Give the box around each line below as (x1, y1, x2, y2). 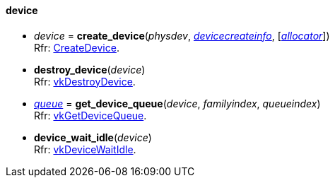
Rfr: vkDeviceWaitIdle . (34, 143, 136, 155)
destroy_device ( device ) (34, 63, 146, 76)
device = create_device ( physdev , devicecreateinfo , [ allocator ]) (34, 29, 330, 42)
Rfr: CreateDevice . (34, 41, 119, 54)
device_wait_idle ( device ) (34, 131, 152, 143)
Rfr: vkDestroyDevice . (34, 75, 136, 88)
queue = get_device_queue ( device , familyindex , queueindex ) (34, 97, 321, 110)
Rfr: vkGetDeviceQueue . (34, 109, 147, 122)
